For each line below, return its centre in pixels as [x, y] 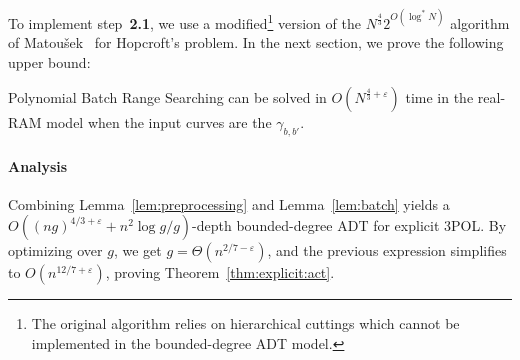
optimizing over [55, 250]
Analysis [38, 165]
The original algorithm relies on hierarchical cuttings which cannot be [245, 323]
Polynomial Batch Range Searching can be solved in [167, 97]
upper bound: [49, 61]
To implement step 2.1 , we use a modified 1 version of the [184, 21]
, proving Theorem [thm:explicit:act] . [220, 272]
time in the [439, 97]
